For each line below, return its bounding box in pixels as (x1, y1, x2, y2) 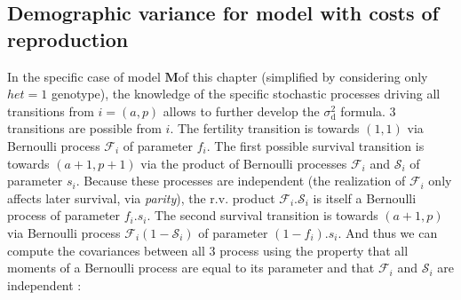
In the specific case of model (7, 67, 161, 85)
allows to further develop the (163, 101, 320, 120)
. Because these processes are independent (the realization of (76, 171, 406, 190)
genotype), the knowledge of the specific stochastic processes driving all (51, 84, 441, 103)
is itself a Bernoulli (313, 188, 417, 207)
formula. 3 (340, 101, 396, 120)
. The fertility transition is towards (170, 119, 360, 138)
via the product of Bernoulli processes (140, 154, 347, 172)
